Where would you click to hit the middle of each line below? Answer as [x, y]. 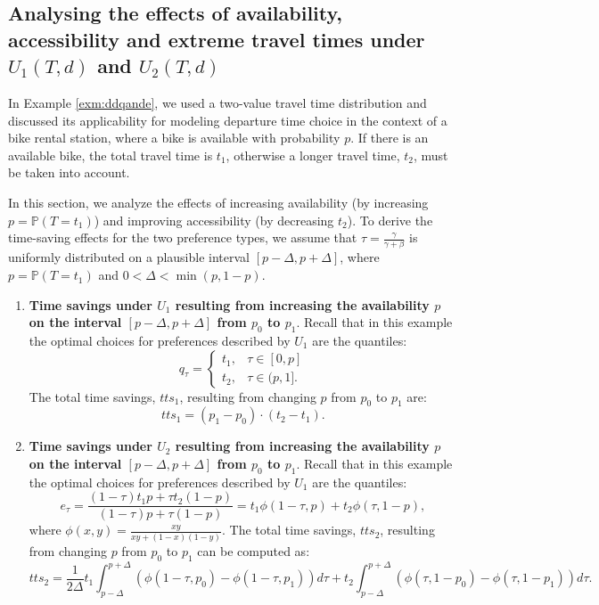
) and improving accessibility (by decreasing [214, 220]
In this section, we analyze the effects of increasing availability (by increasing [218, 202]
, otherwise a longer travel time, [313, 155]
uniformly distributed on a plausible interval [129, 257]
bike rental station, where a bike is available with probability [174, 138]
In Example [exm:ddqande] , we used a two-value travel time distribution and [217, 102]
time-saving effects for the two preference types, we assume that [183, 237]
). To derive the [390, 220]
